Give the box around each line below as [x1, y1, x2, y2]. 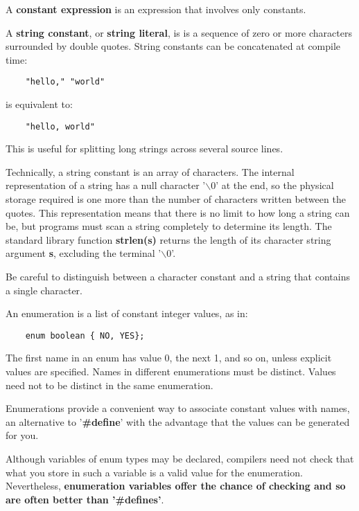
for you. [6, 428, 39, 442]
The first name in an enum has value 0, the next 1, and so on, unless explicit [6, 350, 332, 365]
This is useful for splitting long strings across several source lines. [6, 141, 283, 156]
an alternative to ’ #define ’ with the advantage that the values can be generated [6, 414, 350, 429]
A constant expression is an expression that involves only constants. [6, 2, 306, 16]
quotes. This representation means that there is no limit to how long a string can [6, 205, 350, 219]
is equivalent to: [6, 97, 73, 111]
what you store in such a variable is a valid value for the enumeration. [6, 465, 303, 479]
